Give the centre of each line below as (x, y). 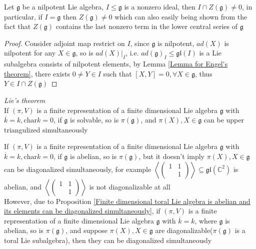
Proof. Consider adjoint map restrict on (64, 43)
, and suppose (87, 230)
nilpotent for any (30, 53)
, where (206, 220)
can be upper (224, 120)
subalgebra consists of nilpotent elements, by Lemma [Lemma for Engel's (116, 64)
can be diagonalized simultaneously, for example (78, 169)
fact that (17, 26)
